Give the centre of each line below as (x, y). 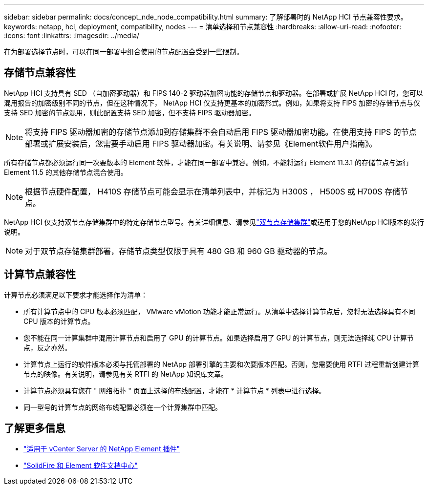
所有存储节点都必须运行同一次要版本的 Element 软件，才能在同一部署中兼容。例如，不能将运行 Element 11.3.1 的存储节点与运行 (207, 162)
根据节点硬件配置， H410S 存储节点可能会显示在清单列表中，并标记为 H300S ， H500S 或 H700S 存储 (213, 191)
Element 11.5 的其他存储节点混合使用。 (66, 172)
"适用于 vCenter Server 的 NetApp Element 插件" (102, 448)
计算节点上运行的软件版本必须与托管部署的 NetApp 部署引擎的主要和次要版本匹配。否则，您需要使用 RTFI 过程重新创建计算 (221, 364)
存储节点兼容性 (40, 73)
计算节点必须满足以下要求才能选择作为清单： (76, 295)
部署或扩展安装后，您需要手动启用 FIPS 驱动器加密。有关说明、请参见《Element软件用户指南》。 (201, 143)
